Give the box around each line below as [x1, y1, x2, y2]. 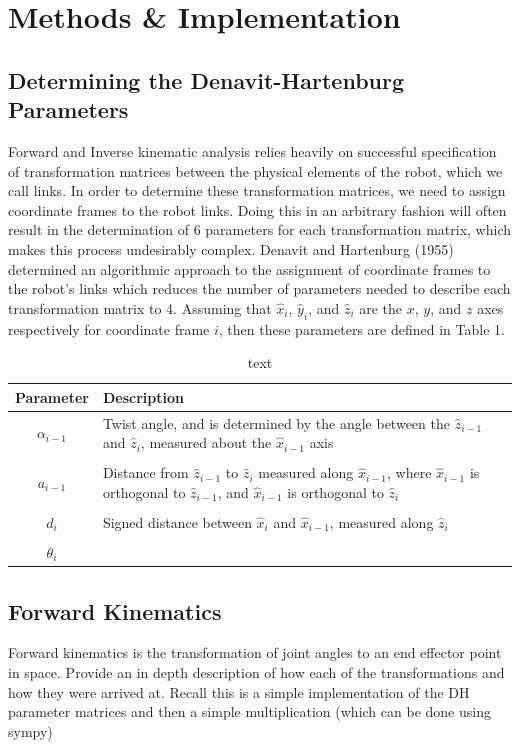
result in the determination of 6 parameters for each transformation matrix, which [8, 219, 512, 240]
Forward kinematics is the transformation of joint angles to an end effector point [8, 642, 502, 663]
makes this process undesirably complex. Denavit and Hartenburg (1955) [8, 238, 454, 259]
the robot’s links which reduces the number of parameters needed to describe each [8, 278, 511, 299]
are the [359, 297, 403, 318]
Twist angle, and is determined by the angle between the [102, 412, 450, 433]
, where [387, 462, 432, 483]
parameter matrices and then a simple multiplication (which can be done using [8, 701, 491, 722]
